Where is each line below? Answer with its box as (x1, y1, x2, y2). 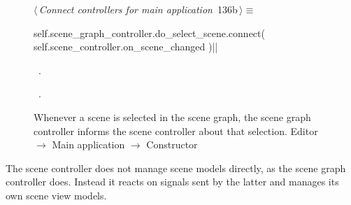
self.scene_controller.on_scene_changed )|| (34, 39, 218, 54)
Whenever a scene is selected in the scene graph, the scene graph (34, 109, 311, 124)
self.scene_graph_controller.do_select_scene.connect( (34, 25, 265, 40)
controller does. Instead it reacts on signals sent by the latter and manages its (6, 174, 339, 189)
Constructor (146, 137, 198, 152)
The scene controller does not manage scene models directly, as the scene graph (6, 160, 346, 175)
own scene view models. (6, 188, 107, 202)
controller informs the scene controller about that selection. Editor (34, 123, 318, 138)
